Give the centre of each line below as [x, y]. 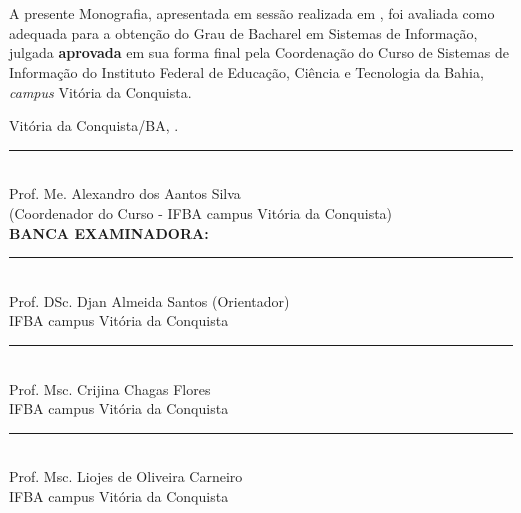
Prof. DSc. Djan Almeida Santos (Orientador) [149, 300]
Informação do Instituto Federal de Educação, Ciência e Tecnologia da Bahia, [246, 71]
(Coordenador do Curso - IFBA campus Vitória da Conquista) [201, 212]
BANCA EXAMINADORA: [109, 232]
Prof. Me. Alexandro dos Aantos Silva [125, 193]
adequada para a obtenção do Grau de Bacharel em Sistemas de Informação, [243, 32]
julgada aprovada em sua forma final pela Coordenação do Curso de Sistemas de [259, 52]
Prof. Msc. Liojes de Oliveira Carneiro [126, 476]
